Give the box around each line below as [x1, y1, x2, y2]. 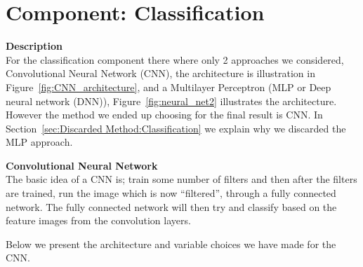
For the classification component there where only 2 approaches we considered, [6, 52, 344, 67]
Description [6, 39, 63, 53]
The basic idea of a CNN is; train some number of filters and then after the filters [6, 172, 357, 186]
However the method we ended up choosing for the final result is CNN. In [6, 107, 323, 122]
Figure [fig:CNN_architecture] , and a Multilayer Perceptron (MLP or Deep [6, 79, 331, 94]
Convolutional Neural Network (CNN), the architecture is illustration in [6, 66, 315, 81]
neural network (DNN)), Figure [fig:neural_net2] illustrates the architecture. [6, 93, 337, 108]
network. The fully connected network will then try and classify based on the [6, 199, 337, 214]
